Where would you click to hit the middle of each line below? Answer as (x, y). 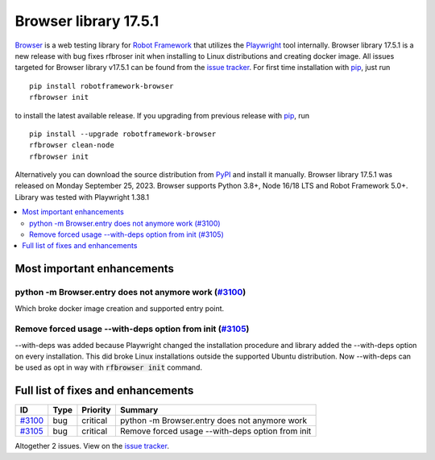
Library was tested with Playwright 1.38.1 (82, 197)
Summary (139, 410)
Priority (97, 410)
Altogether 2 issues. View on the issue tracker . (92, 446)
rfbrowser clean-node (72, 145)
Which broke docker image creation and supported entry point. (120, 308)
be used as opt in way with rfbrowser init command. (109, 367)
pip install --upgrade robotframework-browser (123, 134)
